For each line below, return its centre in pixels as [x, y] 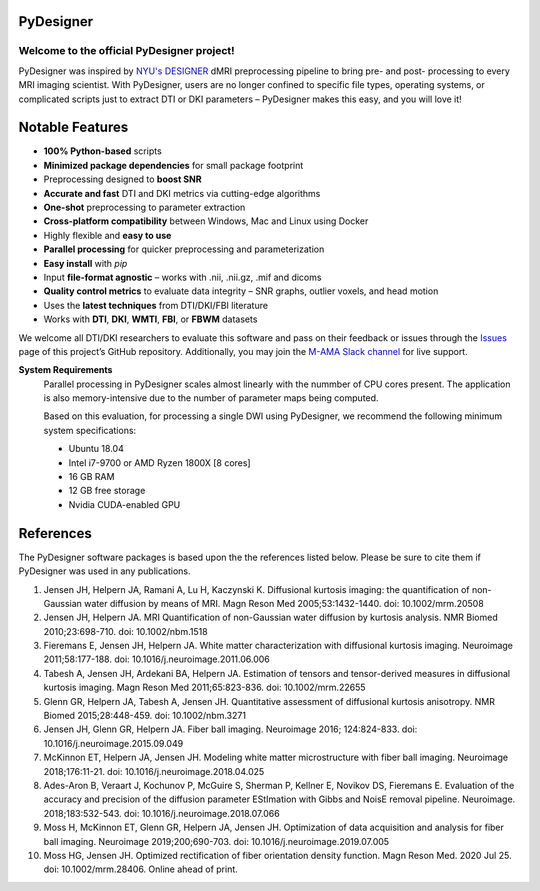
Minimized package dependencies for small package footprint [173, 165]
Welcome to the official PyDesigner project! [126, 51]
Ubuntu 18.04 [96, 449]
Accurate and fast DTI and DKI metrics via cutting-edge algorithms [182, 193]
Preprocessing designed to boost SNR [122, 179]
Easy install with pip [85, 263]
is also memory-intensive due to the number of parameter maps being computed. [211, 398]
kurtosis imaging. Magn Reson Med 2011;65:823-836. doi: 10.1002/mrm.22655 [204, 687]
